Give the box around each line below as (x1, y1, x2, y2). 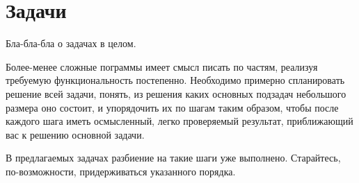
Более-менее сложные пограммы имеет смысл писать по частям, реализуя (6, 59, 318, 73)
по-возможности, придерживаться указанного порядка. (6, 164, 236, 178)
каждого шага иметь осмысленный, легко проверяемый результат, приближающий (6, 114, 353, 128)
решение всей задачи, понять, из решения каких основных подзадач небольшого (6, 86, 346, 101)
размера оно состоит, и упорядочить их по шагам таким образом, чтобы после (6, 100, 339, 114)
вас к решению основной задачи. (6, 127, 145, 141)
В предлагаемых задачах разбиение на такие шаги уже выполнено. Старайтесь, (6, 150, 341, 165)
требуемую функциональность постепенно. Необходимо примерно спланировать (6, 73, 345, 87)
